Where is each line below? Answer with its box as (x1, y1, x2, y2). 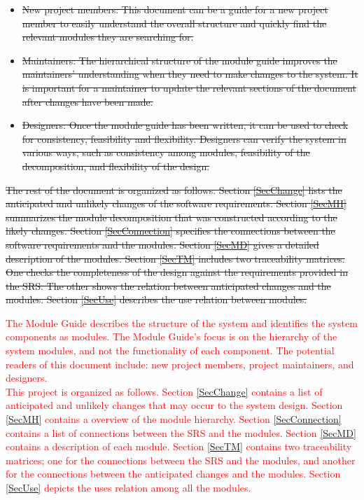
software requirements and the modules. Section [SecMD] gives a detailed (6, 237, 319, 251)
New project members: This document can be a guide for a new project (22, 2, 328, 16)
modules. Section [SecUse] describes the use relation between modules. (6, 292, 307, 307)
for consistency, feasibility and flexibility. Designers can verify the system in (22, 131, 346, 146)
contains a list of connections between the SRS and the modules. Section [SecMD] (6, 425, 356, 440)
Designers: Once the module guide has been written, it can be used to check (22, 118, 349, 132)
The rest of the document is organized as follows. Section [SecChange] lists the (6, 182, 342, 197)
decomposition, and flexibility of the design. (22, 158, 210, 173)
